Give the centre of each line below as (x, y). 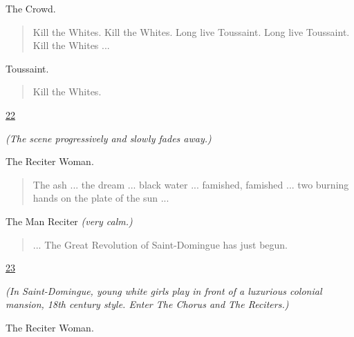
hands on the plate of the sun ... (101, 198)
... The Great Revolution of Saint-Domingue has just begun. (160, 244)
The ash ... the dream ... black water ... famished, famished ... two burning (191, 184)
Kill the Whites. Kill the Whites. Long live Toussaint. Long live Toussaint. (191, 31)
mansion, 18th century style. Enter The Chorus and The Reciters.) (147, 304)
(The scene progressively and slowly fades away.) (109, 138)
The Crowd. (31, 8)
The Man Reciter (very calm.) (69, 221)
